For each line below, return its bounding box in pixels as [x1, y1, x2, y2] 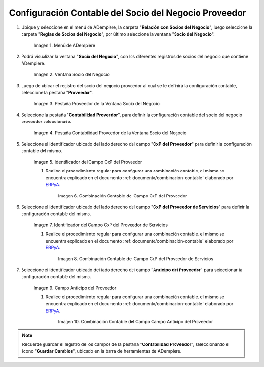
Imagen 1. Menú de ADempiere [33, 42, 95, 49]
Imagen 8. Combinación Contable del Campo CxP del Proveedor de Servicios [58, 256, 214, 262]
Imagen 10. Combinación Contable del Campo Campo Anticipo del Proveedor [58, 319, 213, 325]
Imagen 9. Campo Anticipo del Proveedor [33, 285, 117, 291]
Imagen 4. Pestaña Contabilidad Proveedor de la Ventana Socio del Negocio [33, 130, 187, 136]
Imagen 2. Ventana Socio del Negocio [33, 72, 110, 77]
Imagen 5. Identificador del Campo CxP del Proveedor [33, 159, 142, 165]
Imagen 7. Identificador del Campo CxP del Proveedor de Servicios [33, 222, 168, 228]
